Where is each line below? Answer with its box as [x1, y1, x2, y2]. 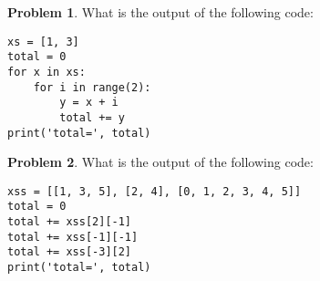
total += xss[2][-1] [7, 215, 132, 229]
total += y [59, 110, 125, 124]
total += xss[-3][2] [7, 245, 132, 259]
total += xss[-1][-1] [7, 230, 139, 244]
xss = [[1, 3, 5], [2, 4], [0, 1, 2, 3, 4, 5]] [7, 184, 302, 198]
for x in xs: [7, 65, 86, 78]
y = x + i [59, 96, 119, 109]
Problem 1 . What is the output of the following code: [7, 3, 314, 21]
